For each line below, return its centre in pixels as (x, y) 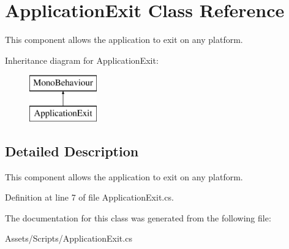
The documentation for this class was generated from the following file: (138, 217)
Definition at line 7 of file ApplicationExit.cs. (89, 197)
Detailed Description (72, 151)
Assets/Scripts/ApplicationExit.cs (69, 238)
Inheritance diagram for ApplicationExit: (82, 60)
